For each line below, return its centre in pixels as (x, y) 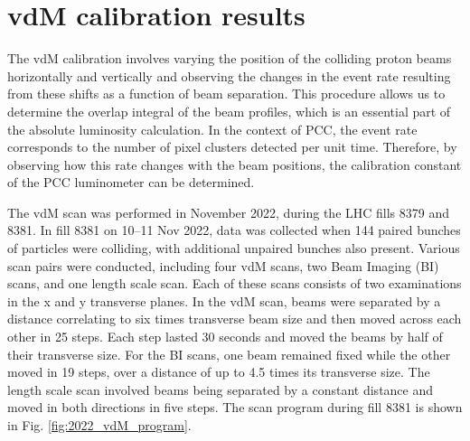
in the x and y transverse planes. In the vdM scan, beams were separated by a (224, 300)
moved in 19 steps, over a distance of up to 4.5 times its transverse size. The (219, 372)
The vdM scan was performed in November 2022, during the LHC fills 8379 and (229, 212)
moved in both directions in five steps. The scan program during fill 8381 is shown (235, 407)
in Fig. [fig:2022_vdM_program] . (99, 425)
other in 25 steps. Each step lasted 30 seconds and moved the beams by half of (225, 337)
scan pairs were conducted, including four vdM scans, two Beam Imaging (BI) (223, 265)
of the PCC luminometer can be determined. (131, 182)
